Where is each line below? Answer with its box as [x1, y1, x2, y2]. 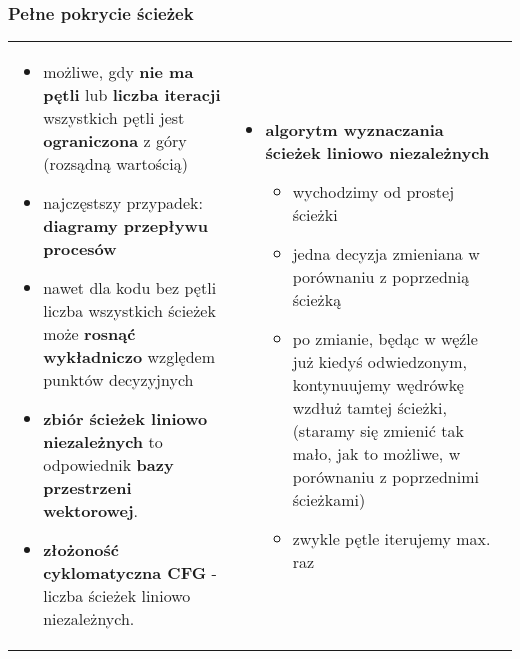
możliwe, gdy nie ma [43, 60, 194, 84]
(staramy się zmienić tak [292, 418, 464, 442]
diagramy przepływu [43, 214, 208, 238]
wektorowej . [43, 499, 139, 523]
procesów [43, 237, 117, 261]
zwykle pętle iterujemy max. [292, 526, 491, 550]
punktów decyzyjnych [43, 368, 194, 392]
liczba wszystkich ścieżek [43, 299, 216, 323]
